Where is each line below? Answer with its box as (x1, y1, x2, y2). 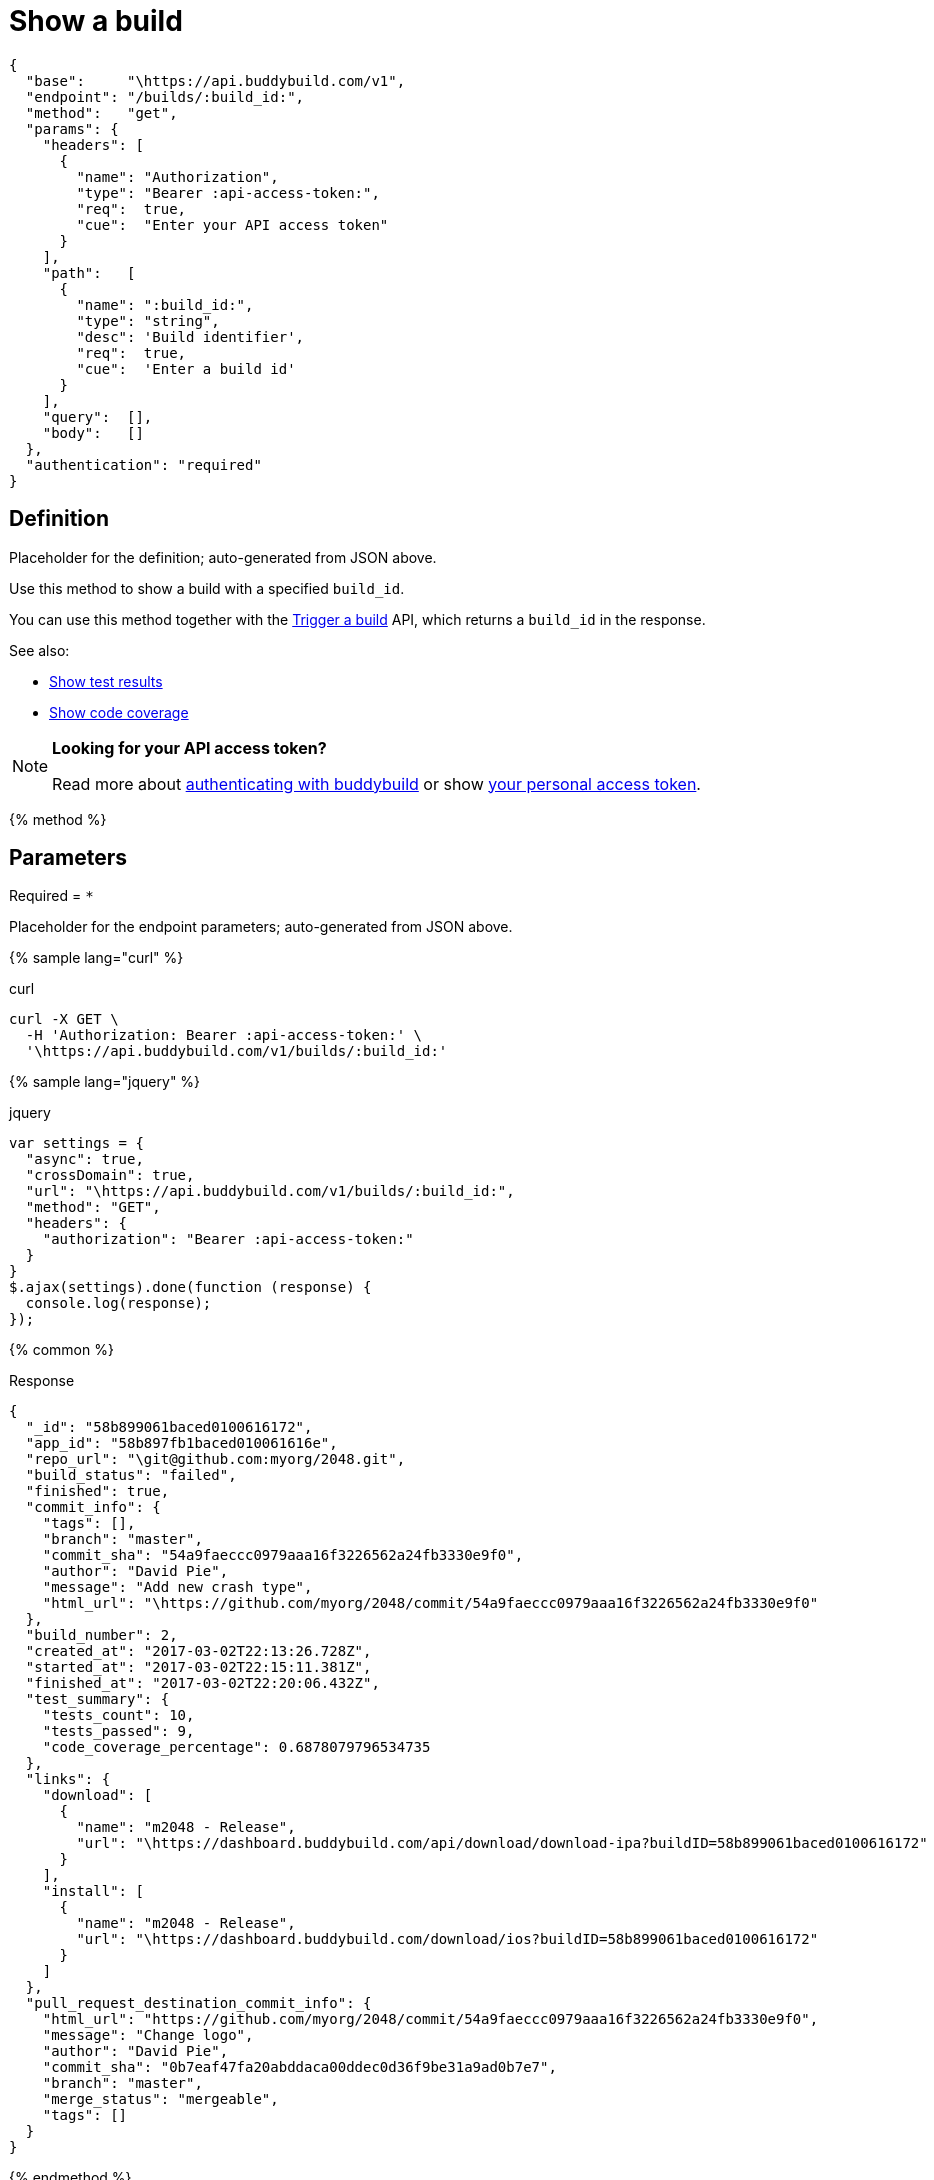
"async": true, (25, 1151, 144, 1168)
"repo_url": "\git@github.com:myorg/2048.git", (25, 1451, 406, 1468)
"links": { (25, 1771, 111, 1788)
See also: (9, 641, 70, 659)
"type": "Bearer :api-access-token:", (76, 184, 380, 201)
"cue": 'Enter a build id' (76, 360, 296, 377)
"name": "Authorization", (76, 168, 279, 185)
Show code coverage (49, 703, 189, 721)
